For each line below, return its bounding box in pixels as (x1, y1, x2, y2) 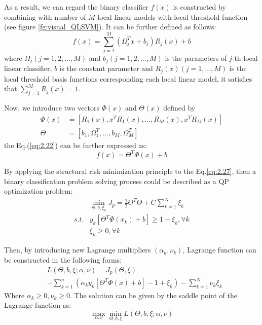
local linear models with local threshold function (97, 11, 248, 22)
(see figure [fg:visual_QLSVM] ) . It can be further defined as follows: (4, 21, 216, 32)
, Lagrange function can (182, 244, 256, 255)
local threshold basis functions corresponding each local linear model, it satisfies (4, 73, 252, 84)
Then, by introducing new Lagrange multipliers (4, 244, 151, 255)
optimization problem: (4, 186, 73, 196)
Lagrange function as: (4, 300, 71, 310)
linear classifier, (4, 63, 52, 74)
